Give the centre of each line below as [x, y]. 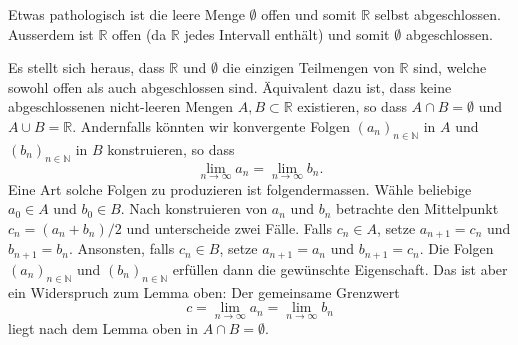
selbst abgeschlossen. [437, 14]
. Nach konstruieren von [194, 208]
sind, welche [450, 67]
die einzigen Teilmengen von [308, 67]
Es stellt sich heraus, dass [86, 67]
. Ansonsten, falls [122, 248]
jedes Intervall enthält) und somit [287, 33]
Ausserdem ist [51, 33]
